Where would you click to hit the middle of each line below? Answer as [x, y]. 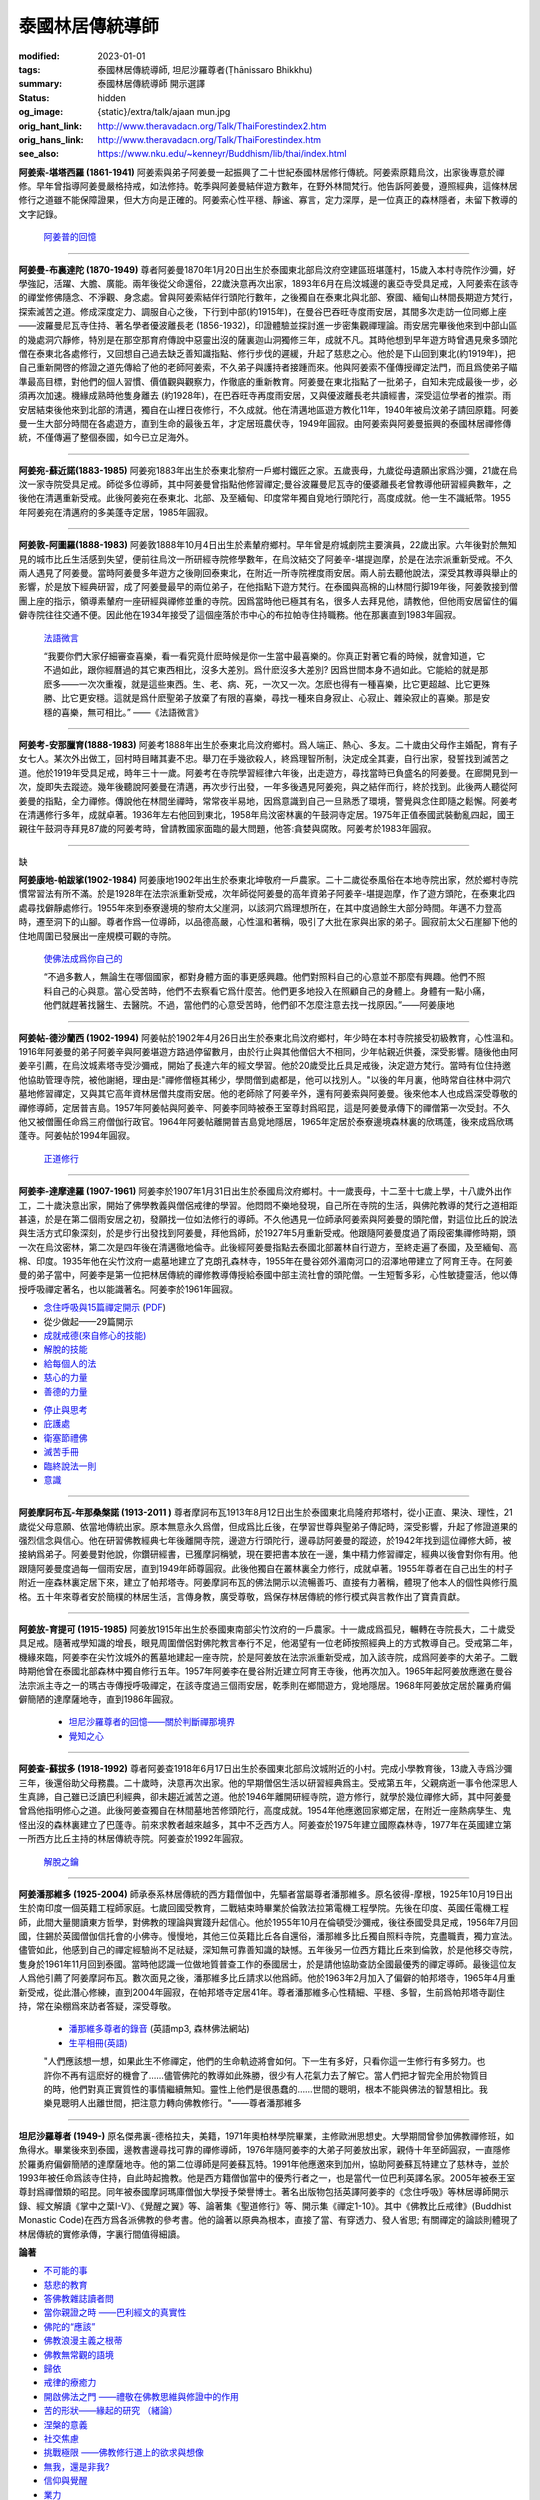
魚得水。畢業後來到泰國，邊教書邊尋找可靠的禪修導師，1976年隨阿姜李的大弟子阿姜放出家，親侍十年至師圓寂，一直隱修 [264, 2150]
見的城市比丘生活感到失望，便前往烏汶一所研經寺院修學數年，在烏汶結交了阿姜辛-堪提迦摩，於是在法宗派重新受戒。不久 [266, 559]
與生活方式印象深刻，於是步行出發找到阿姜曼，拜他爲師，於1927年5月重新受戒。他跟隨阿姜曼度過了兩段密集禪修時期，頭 [267, 1233]
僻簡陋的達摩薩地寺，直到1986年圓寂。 [98, 1699]
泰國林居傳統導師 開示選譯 [151, 84]
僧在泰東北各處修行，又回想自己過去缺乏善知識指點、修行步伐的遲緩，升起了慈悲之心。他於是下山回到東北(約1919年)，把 [267, 353]
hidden [112, 97]
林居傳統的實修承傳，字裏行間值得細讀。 [101, 2234]
